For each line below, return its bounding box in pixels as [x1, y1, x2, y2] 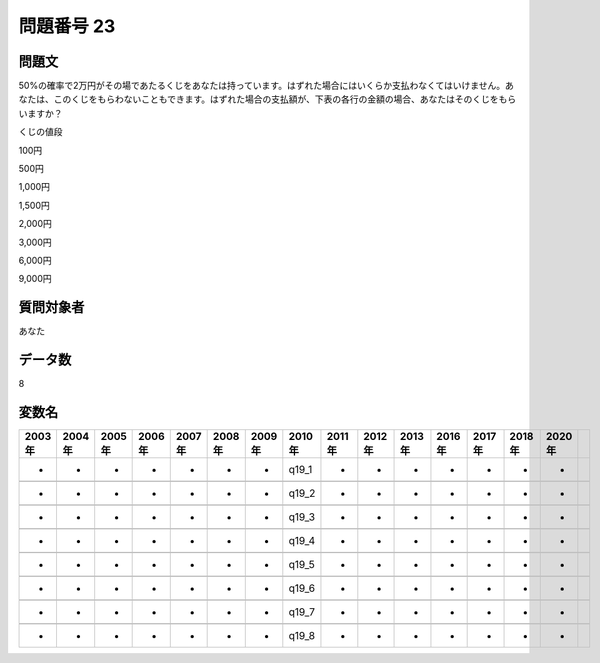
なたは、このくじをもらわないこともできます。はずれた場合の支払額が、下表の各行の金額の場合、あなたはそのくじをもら [18, 93, 517, 105]
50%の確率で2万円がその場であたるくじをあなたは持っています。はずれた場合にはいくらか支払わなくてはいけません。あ [18, 80, 515, 92]
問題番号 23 [18, 15, 116, 37]
